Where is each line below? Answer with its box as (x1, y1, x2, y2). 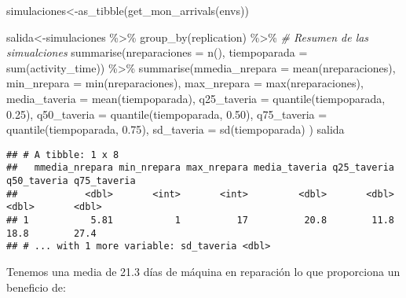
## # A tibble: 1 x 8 (6, 149, 119, 160)
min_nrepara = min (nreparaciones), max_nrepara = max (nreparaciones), (6, 75, 364, 91)
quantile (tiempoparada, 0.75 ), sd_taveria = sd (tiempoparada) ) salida (6, 121, 345, 138)
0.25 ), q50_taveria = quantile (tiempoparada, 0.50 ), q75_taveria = (6, 105, 327, 122)
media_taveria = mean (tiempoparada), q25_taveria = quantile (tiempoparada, (6, 90, 386, 106)
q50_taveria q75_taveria (6, 175, 136, 187)
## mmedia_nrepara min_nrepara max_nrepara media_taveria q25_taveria (6, 162, 394, 174)
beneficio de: (6, 278, 66, 295)
